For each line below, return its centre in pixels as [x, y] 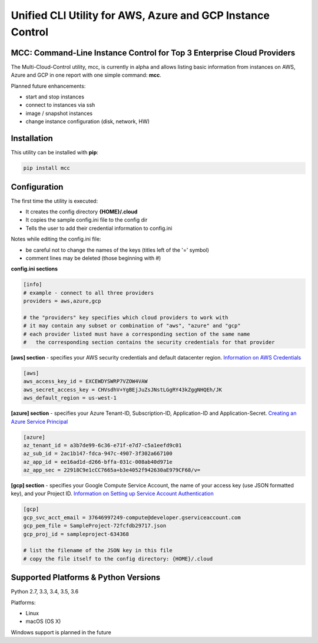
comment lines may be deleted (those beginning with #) [93, 258]
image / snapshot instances [59, 113]
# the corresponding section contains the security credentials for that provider [149, 342]
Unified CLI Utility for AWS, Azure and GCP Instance [140, 15]
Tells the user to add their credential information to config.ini [99, 228]
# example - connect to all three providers [89, 293]
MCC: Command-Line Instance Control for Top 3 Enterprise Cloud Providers [153, 53]
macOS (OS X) [43, 621]
